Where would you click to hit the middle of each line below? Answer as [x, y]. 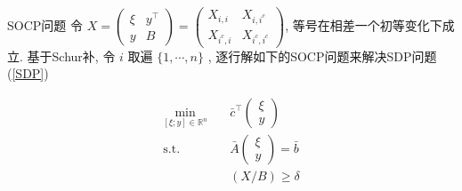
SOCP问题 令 [45, 25]
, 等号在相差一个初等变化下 [364, 25]
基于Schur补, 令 [71, 56]
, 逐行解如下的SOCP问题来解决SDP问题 [322, 56]
